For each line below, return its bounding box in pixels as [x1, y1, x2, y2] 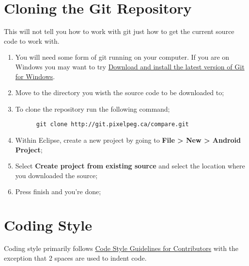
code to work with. [4, 35, 60, 46]
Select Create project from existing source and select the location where [15, 161, 245, 171]
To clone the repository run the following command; [15, 103, 170, 114]
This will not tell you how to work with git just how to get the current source [4, 26, 234, 36]
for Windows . [15, 71, 55, 81]
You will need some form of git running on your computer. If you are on [15, 52, 230, 62]
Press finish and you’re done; [15, 186, 101, 197]
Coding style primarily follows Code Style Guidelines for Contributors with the [4, 243, 239, 253]
